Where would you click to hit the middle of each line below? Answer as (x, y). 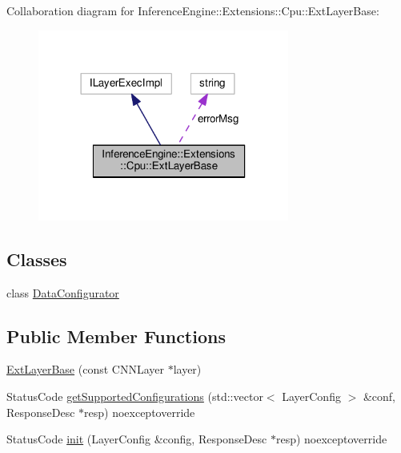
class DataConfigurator (63, 292)
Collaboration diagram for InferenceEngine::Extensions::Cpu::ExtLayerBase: (193, 10)
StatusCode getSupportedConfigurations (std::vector (135, 396)
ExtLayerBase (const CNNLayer (85, 369)
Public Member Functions (116, 336)
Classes (37, 259)
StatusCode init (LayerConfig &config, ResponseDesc (137, 439)
